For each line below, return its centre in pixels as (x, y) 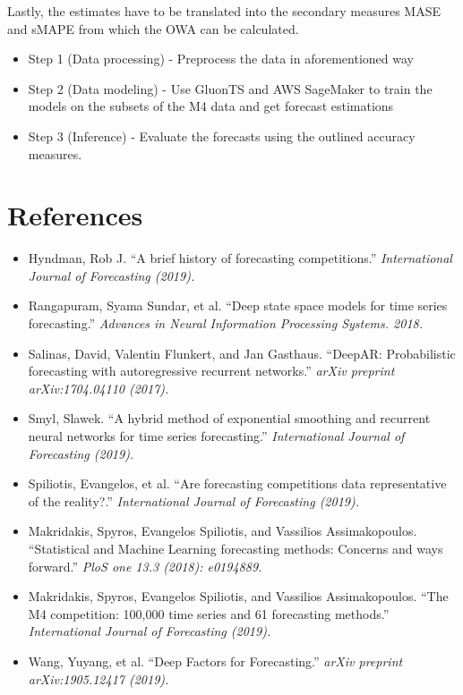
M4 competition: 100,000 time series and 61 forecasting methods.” (209, 613)
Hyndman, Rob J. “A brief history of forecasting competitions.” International (240, 258)
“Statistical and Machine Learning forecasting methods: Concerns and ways (236, 548)
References (75, 215)
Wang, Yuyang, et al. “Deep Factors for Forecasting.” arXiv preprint (215, 661)
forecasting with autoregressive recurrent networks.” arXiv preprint (211, 371)
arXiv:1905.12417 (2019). (99, 678)
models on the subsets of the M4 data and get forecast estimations (211, 106)
